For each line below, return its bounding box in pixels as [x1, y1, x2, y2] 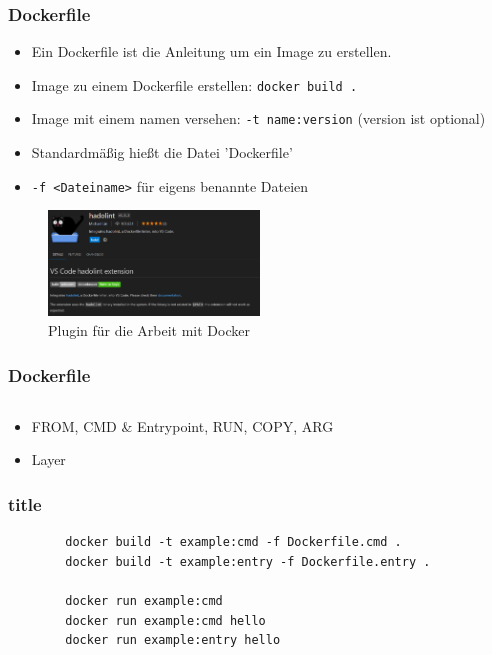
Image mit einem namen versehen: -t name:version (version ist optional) [31, 108, 486, 129]
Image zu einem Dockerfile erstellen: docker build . [31, 74, 358, 95]
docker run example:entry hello [65, 633, 281, 648]
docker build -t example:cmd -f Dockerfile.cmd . [65, 535, 402, 550]
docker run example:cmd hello [65, 613, 266, 628]
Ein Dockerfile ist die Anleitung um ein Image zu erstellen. [31, 41, 392, 62]
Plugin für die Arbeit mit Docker [48, 320, 250, 341]
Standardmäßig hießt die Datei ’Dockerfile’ [31, 142, 293, 163]
